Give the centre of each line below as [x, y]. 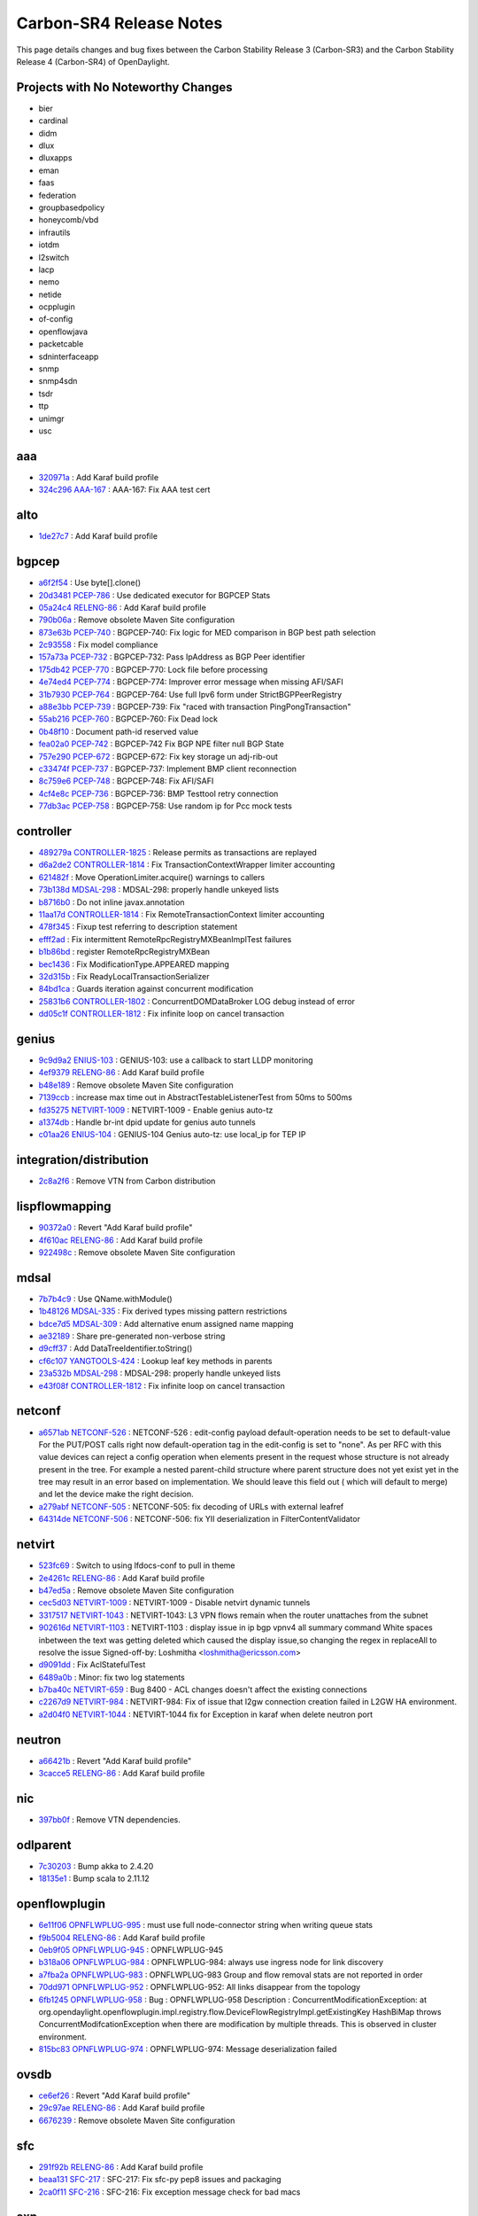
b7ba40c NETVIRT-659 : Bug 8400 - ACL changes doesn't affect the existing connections [203, 1689]
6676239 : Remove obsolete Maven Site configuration [137, 2120]
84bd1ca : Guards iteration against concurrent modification [146, 989]
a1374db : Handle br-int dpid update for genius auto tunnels [147, 1122]
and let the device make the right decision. [116, 1494]
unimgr [52, 418]
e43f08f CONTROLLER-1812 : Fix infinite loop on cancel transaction [162, 1385]
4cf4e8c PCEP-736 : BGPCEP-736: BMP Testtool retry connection [158, 793]
